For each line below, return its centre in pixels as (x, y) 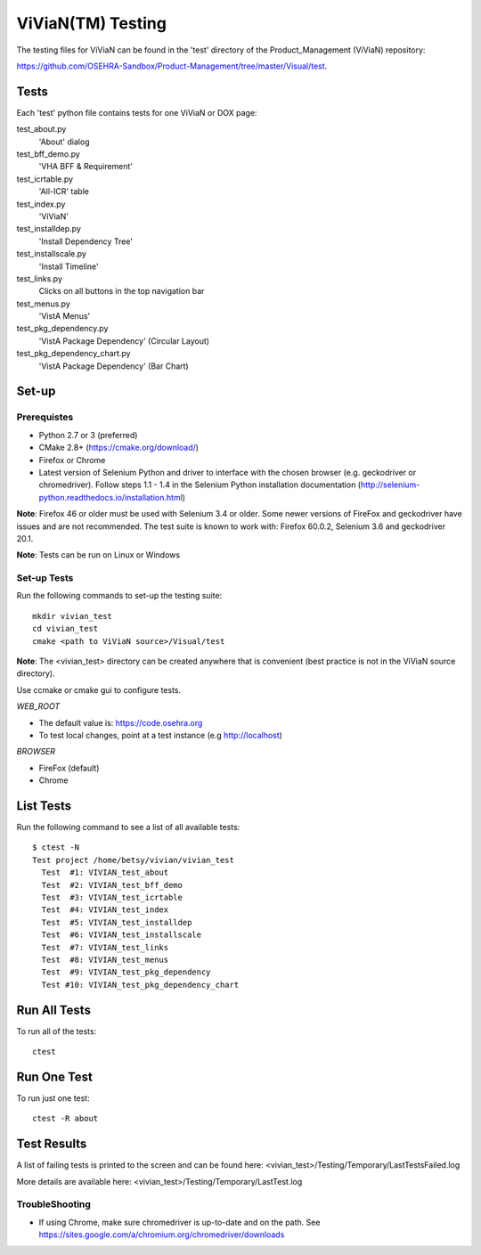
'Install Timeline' (69, 266)
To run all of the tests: (57, 1031)
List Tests (44, 806)
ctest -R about (65, 1119)
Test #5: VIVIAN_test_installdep (117, 922)
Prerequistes (45, 417)
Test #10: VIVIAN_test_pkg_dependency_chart (140, 985)
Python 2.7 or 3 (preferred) (88, 435)
